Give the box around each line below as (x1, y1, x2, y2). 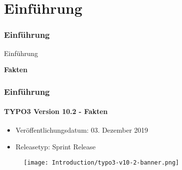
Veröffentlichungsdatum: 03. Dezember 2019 (15, 125, 148, 135)
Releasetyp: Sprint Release (15, 142, 96, 152)
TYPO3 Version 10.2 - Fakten (4, 106, 108, 116)
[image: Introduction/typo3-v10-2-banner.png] (24, 159, 179, 166)
